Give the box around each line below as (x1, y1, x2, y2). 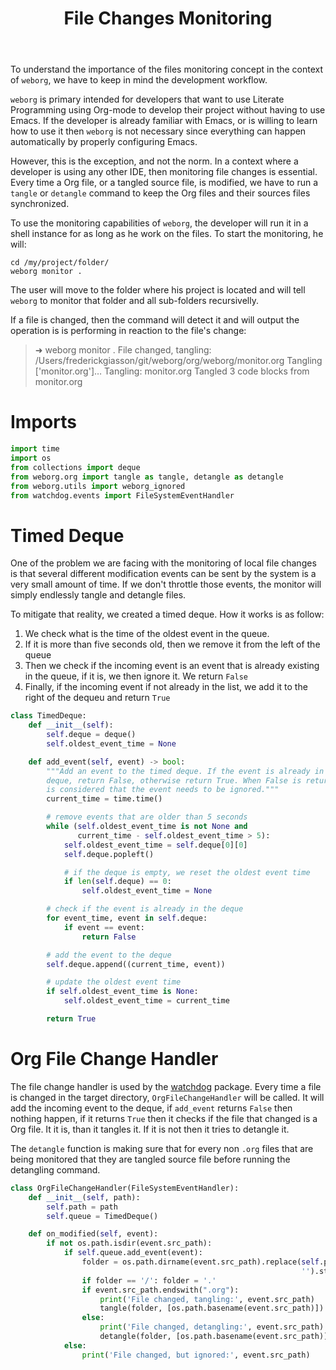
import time (10, 444, 60, 454)
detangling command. (10, 1163, 101, 1176)
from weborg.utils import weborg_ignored (10, 481, 186, 491)
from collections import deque (10, 462, 141, 472)
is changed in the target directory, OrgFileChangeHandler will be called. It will (10, 1091, 325, 1103)
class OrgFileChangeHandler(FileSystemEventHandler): (10, 1183, 240, 1193)
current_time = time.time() (46, 794, 163, 804)
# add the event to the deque (46, 950, 172, 960)
